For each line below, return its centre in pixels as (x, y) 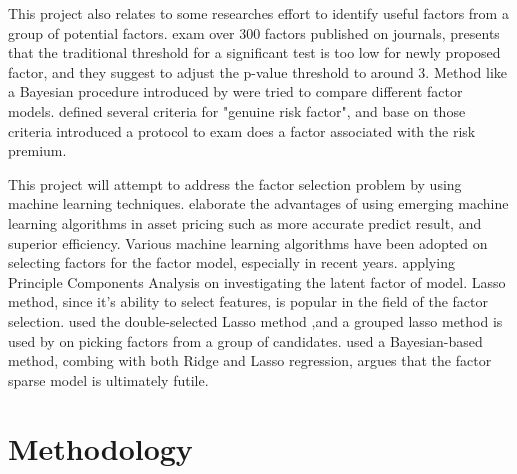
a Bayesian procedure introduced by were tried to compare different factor (235, 91)
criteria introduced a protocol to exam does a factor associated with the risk (242, 130)
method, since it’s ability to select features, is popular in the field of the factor (248, 301)
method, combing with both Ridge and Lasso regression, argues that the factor (250, 360)
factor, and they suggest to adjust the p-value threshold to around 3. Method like (258, 71)
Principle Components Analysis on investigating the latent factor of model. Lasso (257, 281)
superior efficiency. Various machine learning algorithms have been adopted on (248, 242)
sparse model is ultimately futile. (108, 379)
